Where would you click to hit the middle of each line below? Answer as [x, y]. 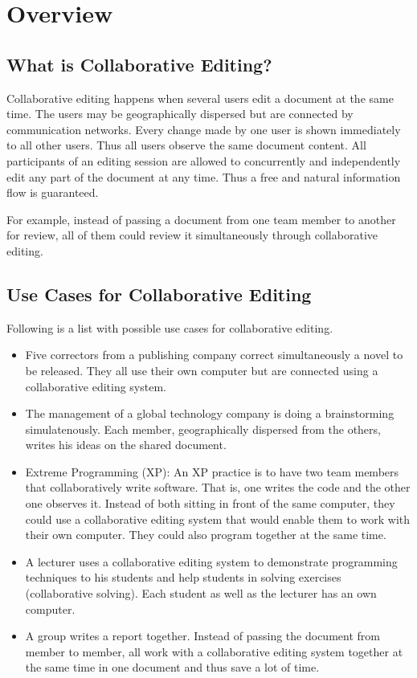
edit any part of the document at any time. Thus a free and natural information [204, 176]
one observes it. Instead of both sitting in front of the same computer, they [210, 503]
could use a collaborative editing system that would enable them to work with [218, 519]
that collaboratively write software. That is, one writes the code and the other [218, 487]
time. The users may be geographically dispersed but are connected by [180, 114]
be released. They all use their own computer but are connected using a [202, 370]
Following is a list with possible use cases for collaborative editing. [170, 327]
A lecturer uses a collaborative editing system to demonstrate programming [211, 561]
